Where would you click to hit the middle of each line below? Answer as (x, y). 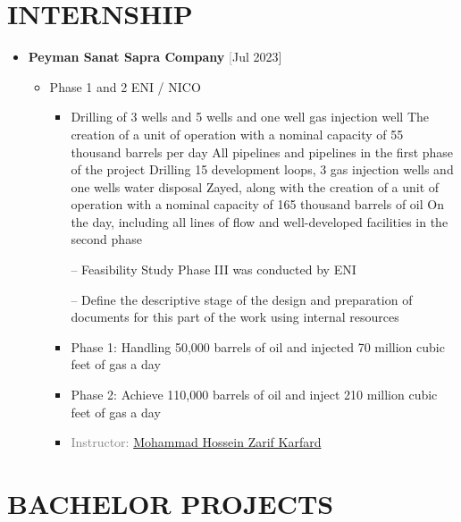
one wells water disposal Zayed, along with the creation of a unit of (255, 186)
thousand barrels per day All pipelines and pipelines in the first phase (262, 152)
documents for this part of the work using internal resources (235, 317)
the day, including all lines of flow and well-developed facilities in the (260, 221)
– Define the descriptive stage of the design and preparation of (242, 299)
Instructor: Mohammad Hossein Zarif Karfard (196, 442)
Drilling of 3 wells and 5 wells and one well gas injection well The (250, 117)
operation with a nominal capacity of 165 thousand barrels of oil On (257, 204)
